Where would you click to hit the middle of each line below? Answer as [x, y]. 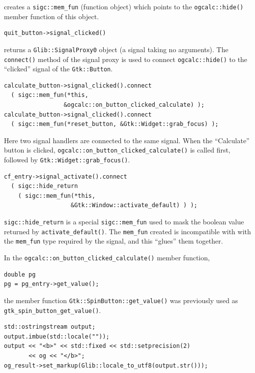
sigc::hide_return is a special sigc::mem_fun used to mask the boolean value [124, 222]
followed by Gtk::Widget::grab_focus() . [67, 160]
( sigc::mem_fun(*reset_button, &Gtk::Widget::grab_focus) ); [115, 124]
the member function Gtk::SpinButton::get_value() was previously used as [121, 300]
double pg [20, 274]
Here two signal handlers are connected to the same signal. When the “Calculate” [127, 140]
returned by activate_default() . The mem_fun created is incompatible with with [127, 231]
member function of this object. [52, 16]
